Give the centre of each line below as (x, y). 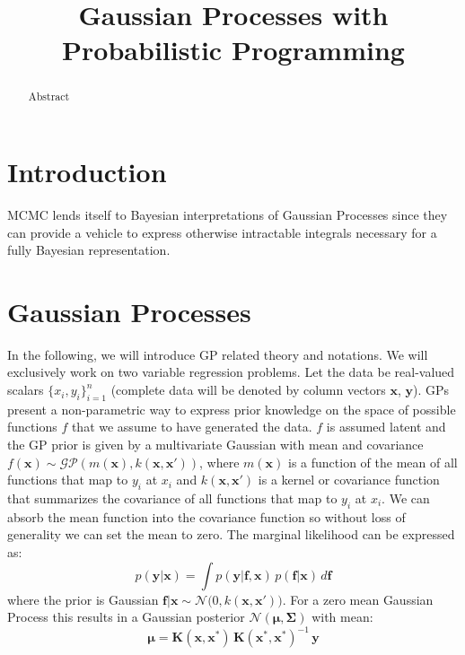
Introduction (87, 172)
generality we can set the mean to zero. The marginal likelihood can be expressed (231, 534)
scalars (26, 390)
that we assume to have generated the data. (192, 427)
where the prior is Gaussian (83, 599)
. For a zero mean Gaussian (358, 599)
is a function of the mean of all (373, 462)
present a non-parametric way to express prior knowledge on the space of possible (232, 409)
